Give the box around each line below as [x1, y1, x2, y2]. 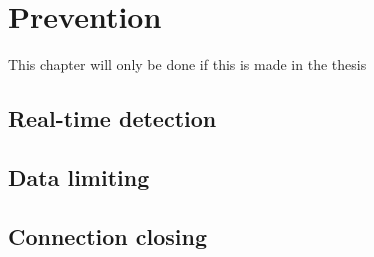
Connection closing [8, 220, 208, 251]
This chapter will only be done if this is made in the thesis [8, 54, 367, 75]
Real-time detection [8, 103, 217, 134]
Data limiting [8, 161, 150, 192]
